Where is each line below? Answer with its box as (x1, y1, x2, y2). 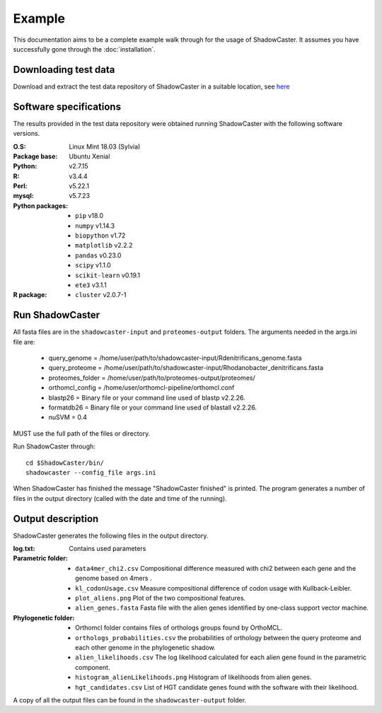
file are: (13, 337, 35, 346)
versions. (13, 129, 40, 138)
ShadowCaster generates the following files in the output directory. (13, 531, 209, 540)
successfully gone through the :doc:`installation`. (13, 45, 156, 53)
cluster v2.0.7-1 (75, 291, 127, 299)
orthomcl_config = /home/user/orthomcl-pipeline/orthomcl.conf (48, 383, 235, 392)
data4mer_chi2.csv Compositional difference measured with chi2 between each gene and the (75, 564, 357, 572)
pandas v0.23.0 (75, 251, 122, 260)
